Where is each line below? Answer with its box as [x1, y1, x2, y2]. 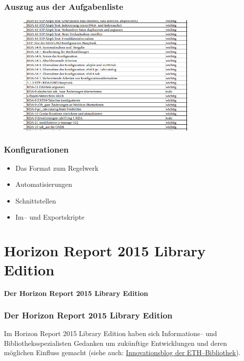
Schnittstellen [15, 195, 56, 205]
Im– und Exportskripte [15, 212, 84, 222]
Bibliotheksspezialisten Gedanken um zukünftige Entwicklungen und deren [4, 338, 227, 348]
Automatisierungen [15, 179, 72, 189]
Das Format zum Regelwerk [15, 162, 99, 173]
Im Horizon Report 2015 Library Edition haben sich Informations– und [4, 328, 217, 338]
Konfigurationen [4, 143, 69, 156]
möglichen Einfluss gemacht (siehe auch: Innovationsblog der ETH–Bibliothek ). [4, 347, 241, 358]
